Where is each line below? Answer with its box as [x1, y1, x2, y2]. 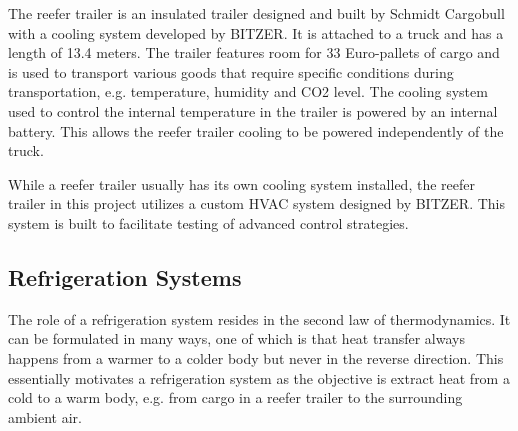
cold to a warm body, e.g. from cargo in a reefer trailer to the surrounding [8, 387, 463, 408]
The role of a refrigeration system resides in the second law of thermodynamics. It [8, 308, 511, 329]
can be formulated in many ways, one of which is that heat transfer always [8, 328, 465, 349]
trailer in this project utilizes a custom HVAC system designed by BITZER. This [8, 193, 506, 214]
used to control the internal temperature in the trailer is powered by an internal [8, 100, 498, 121]
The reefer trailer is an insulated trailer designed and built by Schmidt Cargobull [8, 3, 505, 23]
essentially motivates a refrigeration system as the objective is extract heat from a [8, 367, 510, 388]
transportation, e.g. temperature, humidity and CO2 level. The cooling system [8, 81, 488, 102]
